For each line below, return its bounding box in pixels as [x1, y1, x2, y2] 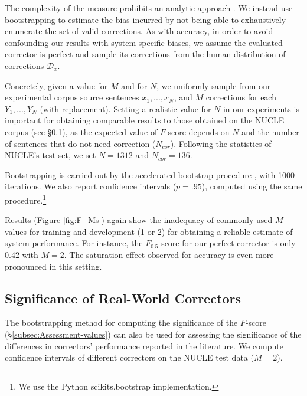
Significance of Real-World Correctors [5, 289, 241, 307]
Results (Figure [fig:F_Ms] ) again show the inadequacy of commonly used [5, 214, 273, 226]
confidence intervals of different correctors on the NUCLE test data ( [5, 351, 254, 364]
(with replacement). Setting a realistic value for [40, 102, 211, 114]
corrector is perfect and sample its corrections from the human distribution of [5, 48, 286, 60]
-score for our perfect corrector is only [158, 237, 296, 249]
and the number [241, 125, 299, 138]
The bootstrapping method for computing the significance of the [5, 316, 238, 329]
